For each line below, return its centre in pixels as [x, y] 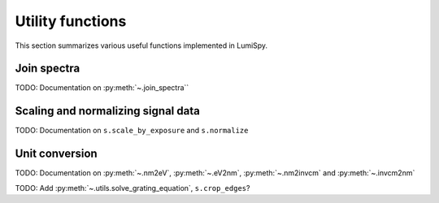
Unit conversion [56, 154]
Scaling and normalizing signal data [108, 111]
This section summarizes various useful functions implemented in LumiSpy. [141, 45]
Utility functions [71, 21]
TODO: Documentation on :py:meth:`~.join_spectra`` [102, 88]
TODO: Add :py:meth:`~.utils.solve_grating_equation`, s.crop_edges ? [133, 188]
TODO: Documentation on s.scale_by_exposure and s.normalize [132, 131]
